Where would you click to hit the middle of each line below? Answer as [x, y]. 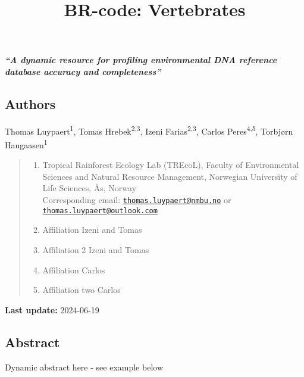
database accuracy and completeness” [83, 71]
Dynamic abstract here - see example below [84, 367]
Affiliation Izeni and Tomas [92, 230]
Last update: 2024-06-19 [52, 309]
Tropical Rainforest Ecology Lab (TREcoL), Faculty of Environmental [171, 165]
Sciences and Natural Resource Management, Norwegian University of [170, 176]
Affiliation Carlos [74, 269]
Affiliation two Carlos [82, 290]
